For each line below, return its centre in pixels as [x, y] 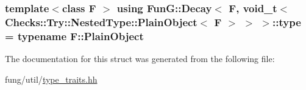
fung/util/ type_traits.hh [51, 79]
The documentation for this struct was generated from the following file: [140, 59]
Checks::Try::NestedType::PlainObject [101, 22]
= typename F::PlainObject [74, 36]
